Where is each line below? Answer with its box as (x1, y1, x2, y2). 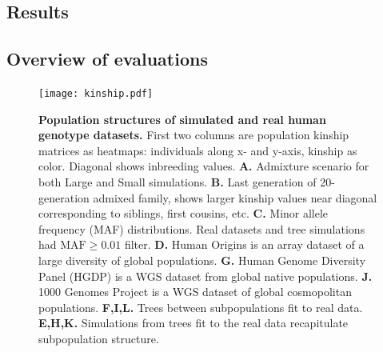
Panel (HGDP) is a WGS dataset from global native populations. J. (38, 267, 373, 284)
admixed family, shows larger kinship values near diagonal (93, 189, 377, 206)
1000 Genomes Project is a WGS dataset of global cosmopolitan (38, 283, 352, 300)
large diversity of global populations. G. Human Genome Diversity (38, 251, 366, 268)
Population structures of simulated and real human (38, 110, 326, 127)
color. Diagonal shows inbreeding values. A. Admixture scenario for (38, 158, 369, 174)
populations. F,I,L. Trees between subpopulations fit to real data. (38, 298, 363, 315)
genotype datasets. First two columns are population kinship (38, 126, 349, 143)
